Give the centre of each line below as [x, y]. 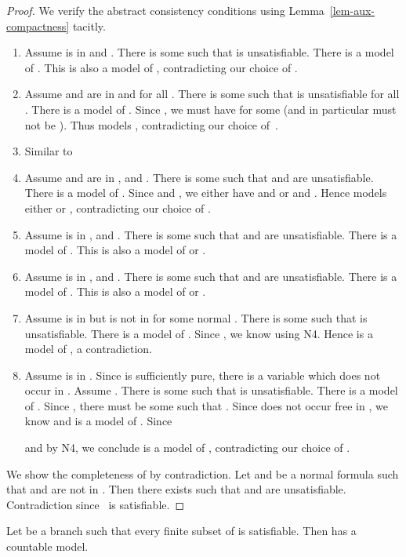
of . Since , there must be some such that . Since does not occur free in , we [206, 405]
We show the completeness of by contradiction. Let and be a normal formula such [203, 473]
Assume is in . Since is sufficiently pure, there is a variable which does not [203, 375]
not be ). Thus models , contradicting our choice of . [151, 124]
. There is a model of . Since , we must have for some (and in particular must [210, 109]
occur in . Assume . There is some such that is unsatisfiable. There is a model [211, 390]
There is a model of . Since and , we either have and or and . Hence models [206, 193]
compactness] [38, 25]
